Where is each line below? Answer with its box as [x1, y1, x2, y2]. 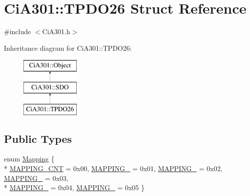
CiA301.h [42, 26, 70, 37]
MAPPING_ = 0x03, [4, 173, 68, 183]
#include [4, 26, 31, 37]
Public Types [4, 131, 72, 146]
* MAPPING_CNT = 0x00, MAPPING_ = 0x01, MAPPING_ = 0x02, [4, 163, 223, 174]
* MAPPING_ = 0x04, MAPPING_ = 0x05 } [4, 182, 145, 193]
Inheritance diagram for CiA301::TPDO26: [4, 42, 132, 53]
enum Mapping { [4, 154, 55, 164]
